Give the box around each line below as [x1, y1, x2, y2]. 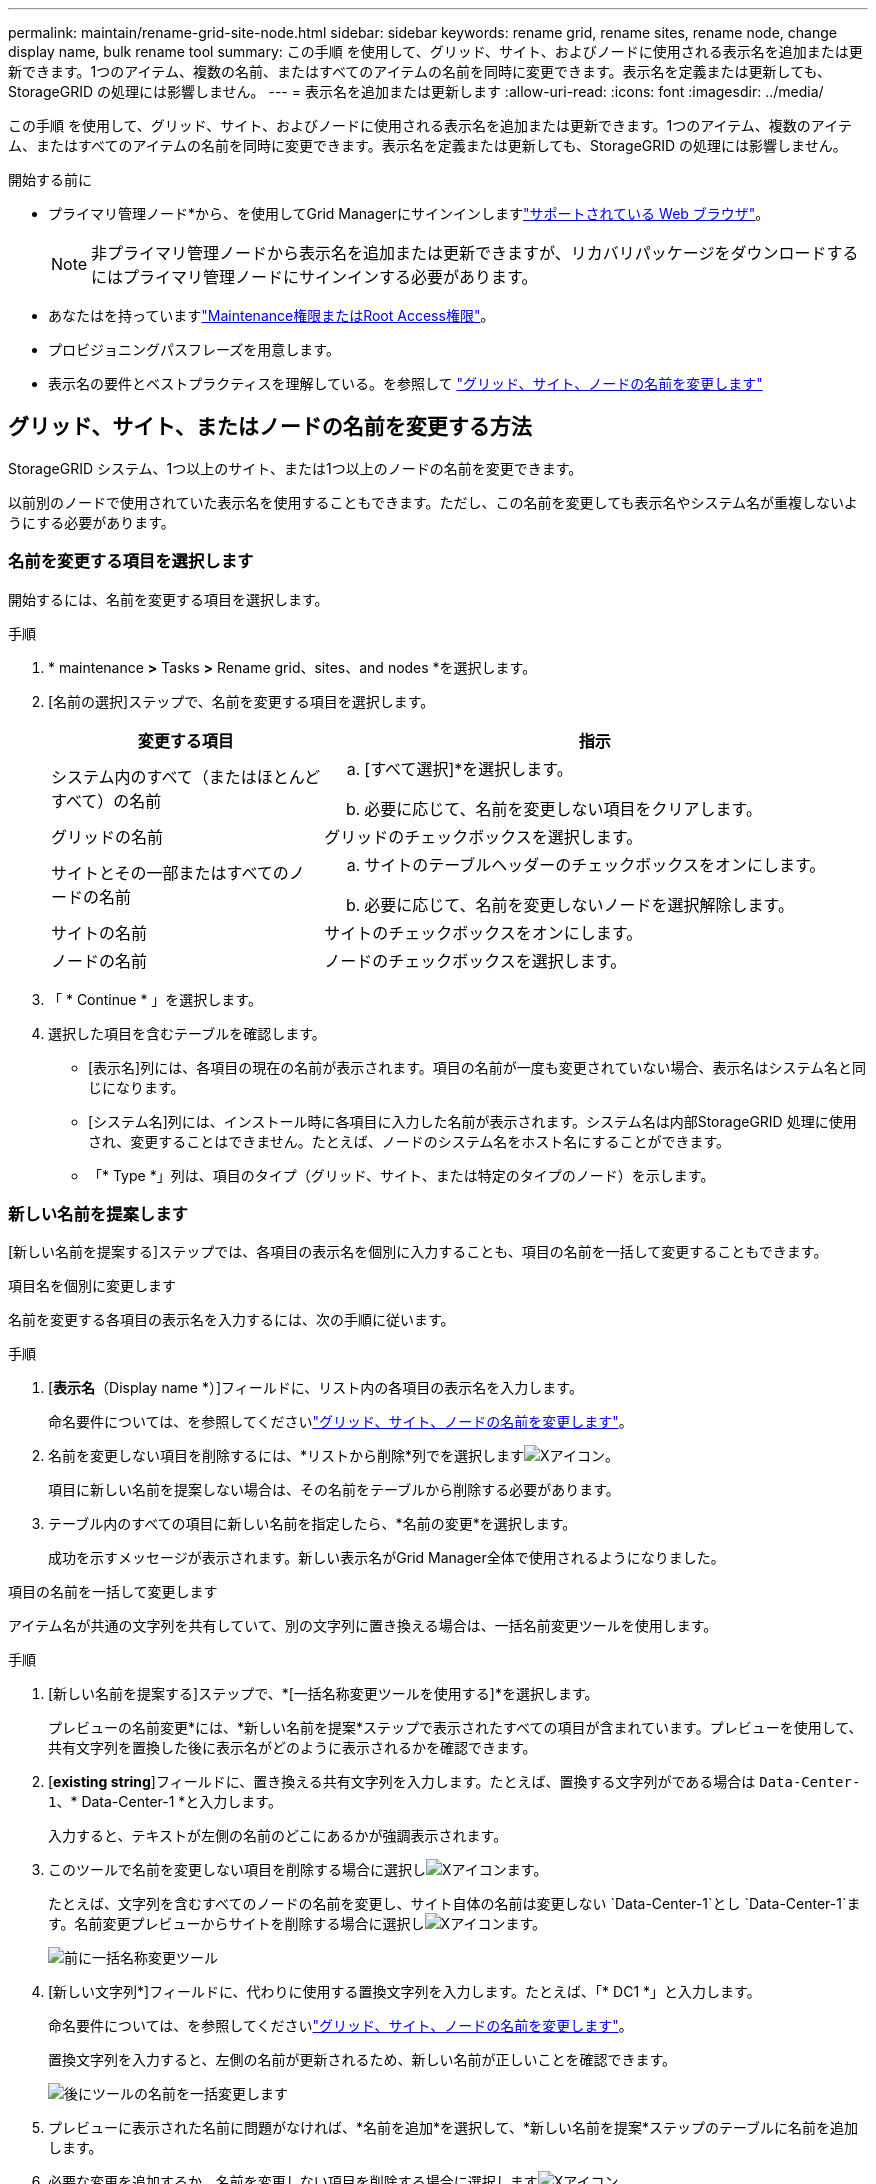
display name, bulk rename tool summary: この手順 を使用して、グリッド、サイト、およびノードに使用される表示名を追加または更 [8, 43, 863, 60]
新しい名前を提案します [8, 1203, 188, 1224]
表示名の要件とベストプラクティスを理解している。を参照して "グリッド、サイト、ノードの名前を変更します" [48, 375, 763, 392]
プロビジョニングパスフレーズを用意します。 [48, 341, 340, 358]
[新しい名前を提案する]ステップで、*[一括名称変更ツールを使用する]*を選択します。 [48, 1685, 599, 1703]
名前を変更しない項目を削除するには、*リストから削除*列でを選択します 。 [48, 1447, 619, 1465]
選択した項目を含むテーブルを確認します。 [48, 1024, 326, 1042]
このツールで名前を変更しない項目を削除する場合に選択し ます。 [48, 1861, 548, 1879]
